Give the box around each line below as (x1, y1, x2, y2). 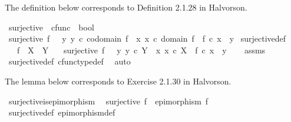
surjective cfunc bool (8, 21, 94, 33)
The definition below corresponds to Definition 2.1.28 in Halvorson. (5, 1, 247, 13)
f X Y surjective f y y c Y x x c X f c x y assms (16, 43, 266, 56)
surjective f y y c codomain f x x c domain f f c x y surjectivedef (8, 32, 286, 45)
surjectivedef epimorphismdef (8, 106, 115, 118)
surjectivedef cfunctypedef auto (8, 55, 131, 67)
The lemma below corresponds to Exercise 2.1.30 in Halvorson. (5, 74, 232, 87)
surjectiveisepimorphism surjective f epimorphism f (8, 94, 209, 107)
